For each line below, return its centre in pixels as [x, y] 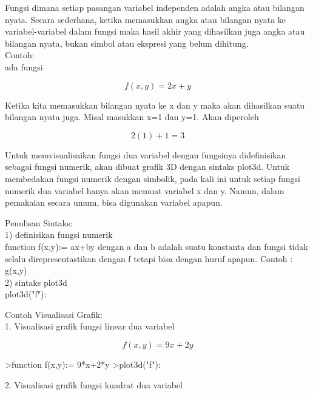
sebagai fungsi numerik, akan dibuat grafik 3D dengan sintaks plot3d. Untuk [147, 167]
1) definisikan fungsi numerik [59, 235]
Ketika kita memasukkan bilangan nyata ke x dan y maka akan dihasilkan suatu [155, 105]
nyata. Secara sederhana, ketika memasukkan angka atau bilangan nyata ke [146, 19]
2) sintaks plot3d [36, 282]
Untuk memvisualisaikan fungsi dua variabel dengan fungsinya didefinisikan [146, 154]
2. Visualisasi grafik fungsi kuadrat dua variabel [94, 384]
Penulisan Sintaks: [39, 222]
